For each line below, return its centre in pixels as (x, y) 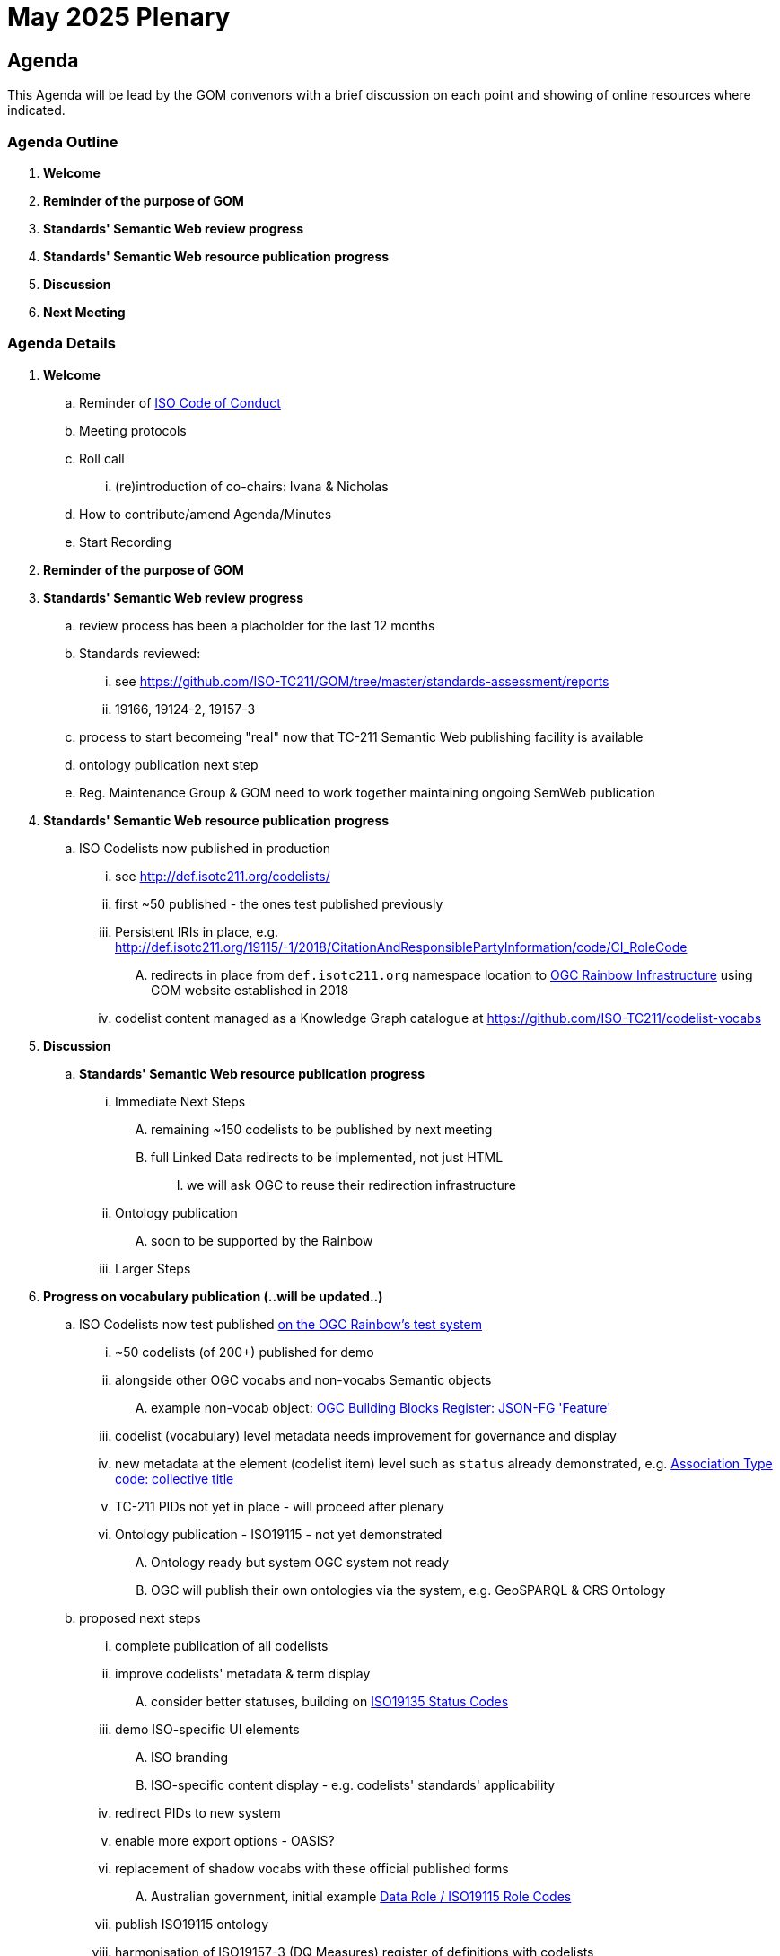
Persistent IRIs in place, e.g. (197, 931)
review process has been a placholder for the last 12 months (257, 625)
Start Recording (125, 542)
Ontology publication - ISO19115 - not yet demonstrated (279, 1534)
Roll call (102, 458)
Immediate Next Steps (180, 1101)
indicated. (36, 110)
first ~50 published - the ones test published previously (279, 903)
